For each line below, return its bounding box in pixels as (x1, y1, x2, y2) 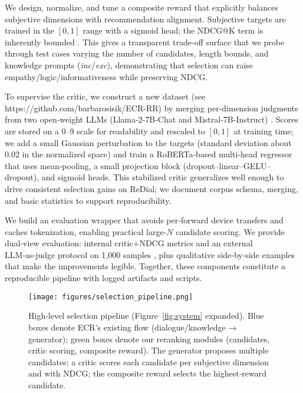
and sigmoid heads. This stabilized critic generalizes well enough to (41, 171, 284, 183)
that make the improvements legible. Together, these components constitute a (5, 260, 285, 272)
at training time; (233, 124, 294, 137)
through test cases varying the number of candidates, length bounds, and (5, 47, 269, 60)
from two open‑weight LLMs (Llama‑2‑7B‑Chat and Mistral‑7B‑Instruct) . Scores (5, 113, 299, 126)
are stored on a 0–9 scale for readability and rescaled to (5, 124, 205, 137)
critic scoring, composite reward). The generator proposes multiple (28, 344, 269, 356)
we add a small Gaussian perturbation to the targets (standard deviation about (5, 136, 292, 148)
